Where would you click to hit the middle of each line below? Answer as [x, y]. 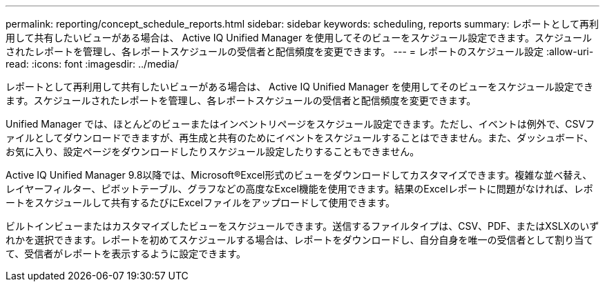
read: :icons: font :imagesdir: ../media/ [92, 64]
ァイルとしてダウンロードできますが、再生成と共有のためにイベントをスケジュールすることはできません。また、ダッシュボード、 [300, 138]
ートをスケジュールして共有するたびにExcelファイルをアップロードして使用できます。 [201, 202]
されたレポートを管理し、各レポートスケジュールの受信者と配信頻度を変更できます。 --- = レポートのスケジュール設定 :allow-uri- [300, 51]
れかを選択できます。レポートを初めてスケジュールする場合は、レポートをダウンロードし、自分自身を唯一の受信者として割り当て [300, 240]
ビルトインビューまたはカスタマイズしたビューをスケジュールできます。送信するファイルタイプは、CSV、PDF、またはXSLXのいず [302, 226]
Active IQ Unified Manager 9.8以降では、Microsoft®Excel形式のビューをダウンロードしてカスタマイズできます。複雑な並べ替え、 [299, 175]
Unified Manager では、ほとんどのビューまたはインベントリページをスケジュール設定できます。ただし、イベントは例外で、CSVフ [300, 124]
